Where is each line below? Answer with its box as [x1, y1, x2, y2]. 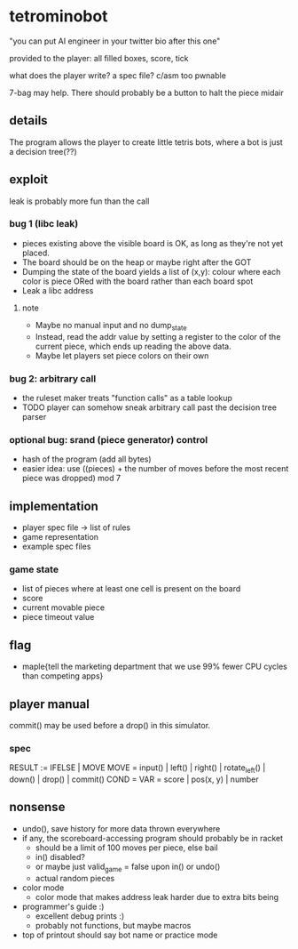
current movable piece [21, 602, 105, 613]
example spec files [21, 541, 91, 552]
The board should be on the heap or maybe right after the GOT [21, 256, 252, 268]
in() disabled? [35, 851, 86, 862]
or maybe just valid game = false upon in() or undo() [35, 861, 221, 873]
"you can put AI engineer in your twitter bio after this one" [9, 36, 221, 46]
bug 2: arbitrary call [9, 372, 97, 384]
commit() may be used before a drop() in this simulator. [9, 720, 211, 730]
